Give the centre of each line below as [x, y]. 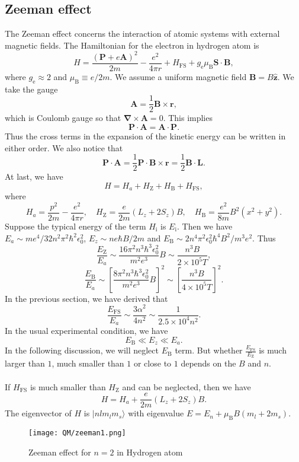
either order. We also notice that [64, 147]
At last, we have [34, 176]
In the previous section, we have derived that [86, 298]
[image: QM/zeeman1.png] [77, 433]
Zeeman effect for [60, 452]
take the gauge [31, 89]
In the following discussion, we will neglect [82, 350]
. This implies [188, 118]
